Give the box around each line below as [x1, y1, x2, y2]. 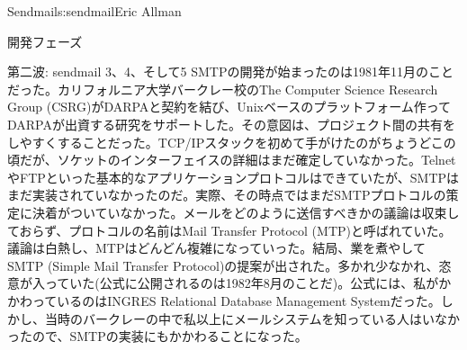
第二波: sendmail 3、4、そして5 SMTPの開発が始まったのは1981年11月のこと [7, 62, 454, 81]
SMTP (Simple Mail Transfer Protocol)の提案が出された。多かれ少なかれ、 [7, 256, 439, 274]
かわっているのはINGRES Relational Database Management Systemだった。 [7, 291, 441, 310]
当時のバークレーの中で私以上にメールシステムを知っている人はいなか [44, 309, 460, 328]
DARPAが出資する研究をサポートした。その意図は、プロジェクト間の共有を [7, 114, 455, 133]
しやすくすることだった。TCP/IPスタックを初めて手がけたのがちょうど [7, 132, 431, 151]
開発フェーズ [7, 31, 83, 50]
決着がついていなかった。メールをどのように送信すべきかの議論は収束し [31, 202, 460, 221]
